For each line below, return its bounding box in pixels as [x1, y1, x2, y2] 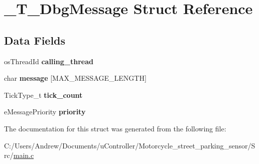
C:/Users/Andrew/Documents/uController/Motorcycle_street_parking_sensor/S [4, 140, 255, 150]
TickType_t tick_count [4, 89, 83, 100]
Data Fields [4, 32, 66, 48]
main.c [13, 150, 34, 160]
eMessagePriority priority [4, 106, 86, 117]
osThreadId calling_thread [4, 56, 93, 66]
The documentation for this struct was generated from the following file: [4, 123, 226, 133]
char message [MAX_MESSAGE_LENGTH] [4, 73, 147, 83]
